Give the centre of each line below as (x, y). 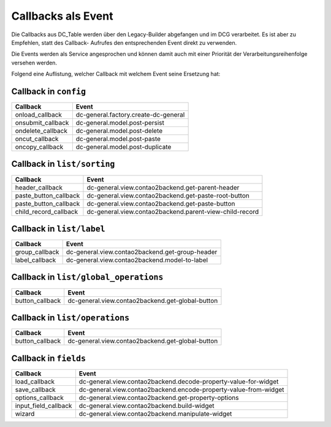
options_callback (39, 398)
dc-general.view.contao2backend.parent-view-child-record (173, 212)
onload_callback (39, 115)
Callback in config (48, 91)
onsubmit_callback (42, 123)
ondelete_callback (41, 131)
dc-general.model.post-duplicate (124, 147)
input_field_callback (44, 406)
